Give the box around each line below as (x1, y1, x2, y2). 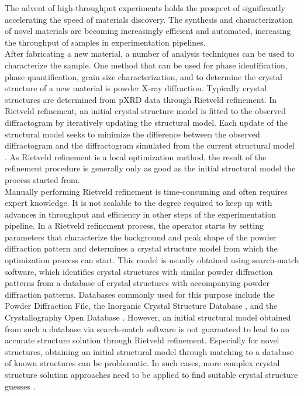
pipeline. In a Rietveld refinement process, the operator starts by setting (5, 219, 264, 232)
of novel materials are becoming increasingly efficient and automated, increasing (5, 25, 291, 37)
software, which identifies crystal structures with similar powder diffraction (5, 265, 273, 277)
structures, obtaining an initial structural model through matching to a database (5, 345, 294, 357)
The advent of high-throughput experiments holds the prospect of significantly (5, 2, 285, 13)
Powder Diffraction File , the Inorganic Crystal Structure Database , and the (5, 299, 278, 312)
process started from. (5, 173, 80, 185)
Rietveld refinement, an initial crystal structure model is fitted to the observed (5, 105, 286, 117)
